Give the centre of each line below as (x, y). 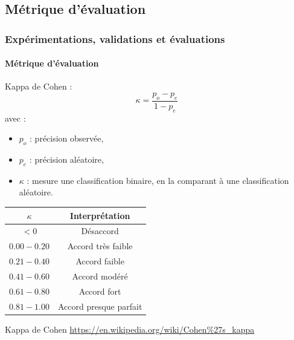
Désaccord (100, 231)
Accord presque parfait (100, 306)
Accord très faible (100, 246)
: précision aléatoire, (66, 159)
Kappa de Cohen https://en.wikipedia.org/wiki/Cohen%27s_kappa (130, 329)
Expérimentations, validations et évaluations (115, 38)
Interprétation (100, 215)
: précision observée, (67, 138)
